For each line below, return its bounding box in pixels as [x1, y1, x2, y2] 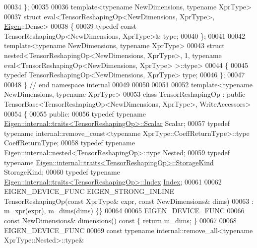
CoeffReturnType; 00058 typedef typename [4, 137, 135, 148]
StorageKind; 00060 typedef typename [4, 167, 120, 177]
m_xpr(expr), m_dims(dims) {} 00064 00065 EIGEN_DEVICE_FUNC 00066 [4, 205, 245, 216]
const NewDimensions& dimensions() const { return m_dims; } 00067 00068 [4, 215, 237, 226]
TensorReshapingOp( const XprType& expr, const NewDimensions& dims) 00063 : [4, 195, 254, 206]
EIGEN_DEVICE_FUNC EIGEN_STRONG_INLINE [4, 186, 175, 196]
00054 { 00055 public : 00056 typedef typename [4, 108, 146, 119]
